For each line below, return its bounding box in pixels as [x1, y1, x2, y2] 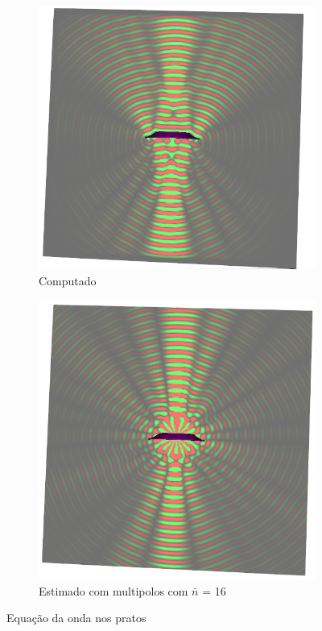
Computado [39, 272, 97, 289]
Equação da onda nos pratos [6, 609, 147, 626]
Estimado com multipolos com [39, 582, 188, 599]
